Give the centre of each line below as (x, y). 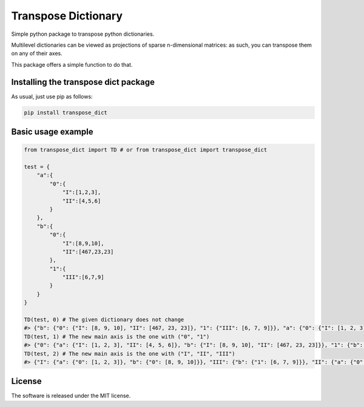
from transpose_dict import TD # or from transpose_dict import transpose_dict (146, 150)
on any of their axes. (37, 53)
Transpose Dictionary (67, 16)
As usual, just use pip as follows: (52, 96)
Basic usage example (52, 132)
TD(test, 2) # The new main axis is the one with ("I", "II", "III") (130, 354)
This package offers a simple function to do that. (72, 64)
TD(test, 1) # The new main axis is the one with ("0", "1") (117, 336)
